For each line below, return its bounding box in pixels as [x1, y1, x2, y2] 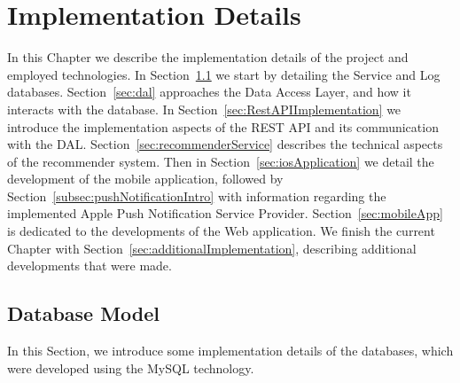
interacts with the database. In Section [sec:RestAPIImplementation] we [7, 99, 402, 118]
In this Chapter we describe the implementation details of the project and [7, 48, 409, 66]
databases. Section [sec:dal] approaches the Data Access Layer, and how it [7, 82, 411, 101]
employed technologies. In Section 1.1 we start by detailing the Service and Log [7, 65, 441, 83]
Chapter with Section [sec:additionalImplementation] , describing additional [7, 238, 417, 257]
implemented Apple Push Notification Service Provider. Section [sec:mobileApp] [7, 204, 443, 223]
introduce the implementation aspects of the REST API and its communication [7, 117, 439, 136]
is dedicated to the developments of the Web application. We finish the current [7, 222, 435, 240]
